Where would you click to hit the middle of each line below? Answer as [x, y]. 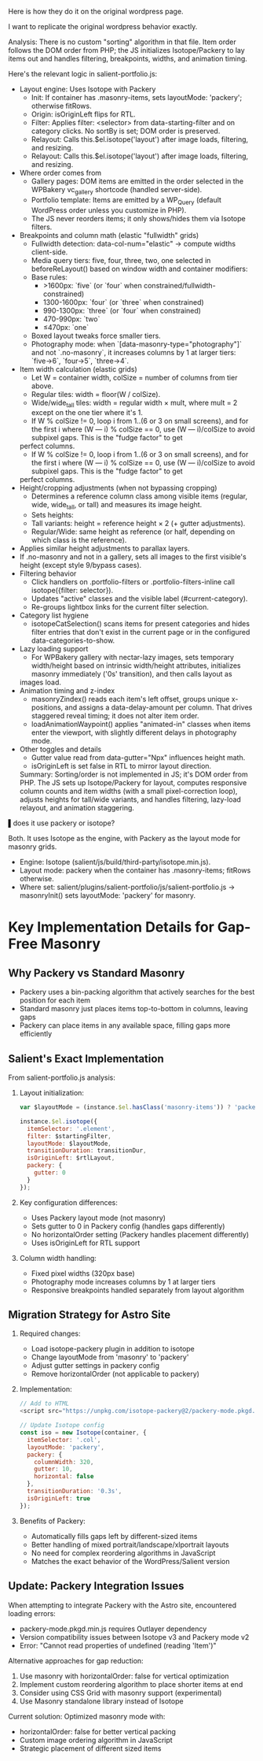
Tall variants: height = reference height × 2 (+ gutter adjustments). [138, 524]
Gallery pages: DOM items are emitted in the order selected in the [137, 181]
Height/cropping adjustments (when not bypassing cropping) [118, 488]
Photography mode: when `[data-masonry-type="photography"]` [136, 344]
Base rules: [49, 277]
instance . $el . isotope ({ [58, 1121]
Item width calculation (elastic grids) [78, 369]
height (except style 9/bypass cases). [80, 565]
